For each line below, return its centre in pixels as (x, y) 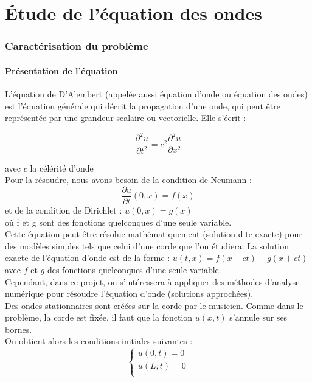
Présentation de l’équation (61, 70)
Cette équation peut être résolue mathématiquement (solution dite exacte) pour (154, 234)
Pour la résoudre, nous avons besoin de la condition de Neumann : (128, 180)
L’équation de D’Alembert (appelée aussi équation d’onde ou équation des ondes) (156, 94)
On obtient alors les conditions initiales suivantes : (99, 341)
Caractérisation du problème (77, 46)
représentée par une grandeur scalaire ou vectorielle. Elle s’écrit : (126, 118)
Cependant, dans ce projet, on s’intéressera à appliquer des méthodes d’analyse (152, 281)
